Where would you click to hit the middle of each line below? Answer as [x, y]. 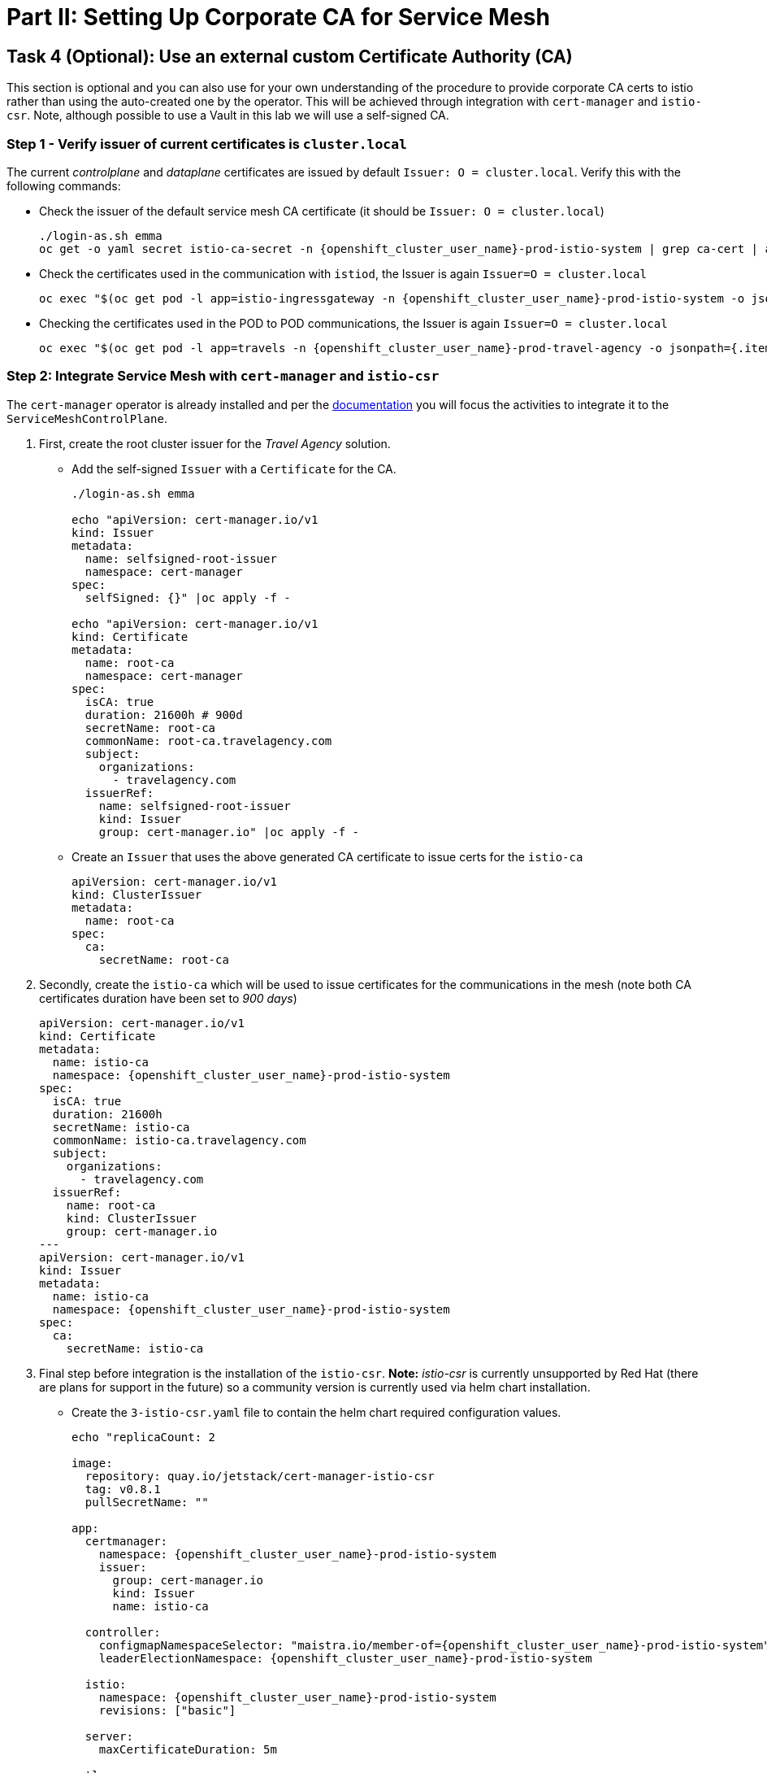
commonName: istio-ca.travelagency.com [179, 1140]
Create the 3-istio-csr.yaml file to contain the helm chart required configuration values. [316, 1412]
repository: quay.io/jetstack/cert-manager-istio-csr [260, 1476]
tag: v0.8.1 [123, 1489]
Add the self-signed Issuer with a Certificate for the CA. [234, 468]
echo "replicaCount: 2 [144, 1437]
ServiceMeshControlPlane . [87, 418]
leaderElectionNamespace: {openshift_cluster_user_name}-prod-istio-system [345, 1658]
